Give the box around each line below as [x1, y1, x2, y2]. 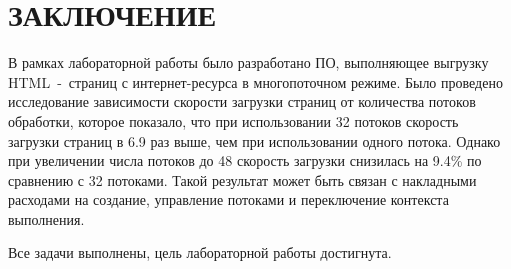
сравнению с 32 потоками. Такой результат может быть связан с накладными [8, 169, 477, 190]
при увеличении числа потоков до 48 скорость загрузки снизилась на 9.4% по [8, 150, 482, 171]
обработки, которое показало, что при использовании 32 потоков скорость [8, 110, 459, 131]
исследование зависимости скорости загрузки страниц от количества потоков [8, 91, 476, 112]
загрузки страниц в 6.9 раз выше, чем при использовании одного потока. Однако [8, 130, 501, 151]
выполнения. [8, 208, 85, 229]
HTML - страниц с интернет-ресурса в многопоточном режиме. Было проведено [8, 71, 503, 92]
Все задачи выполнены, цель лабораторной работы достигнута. [8, 242, 392, 263]
